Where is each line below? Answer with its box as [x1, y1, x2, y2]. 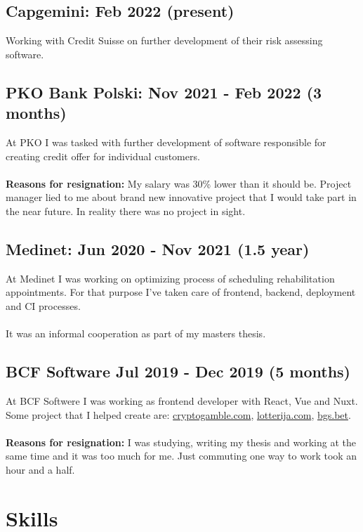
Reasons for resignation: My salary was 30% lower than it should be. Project [6, 176, 352, 190]
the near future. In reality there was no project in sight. [6, 203, 246, 218]
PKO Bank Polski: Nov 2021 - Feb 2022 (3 [6, 81, 322, 103]
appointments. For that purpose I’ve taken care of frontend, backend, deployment [6, 285, 356, 299]
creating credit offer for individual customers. [6, 148, 200, 163]
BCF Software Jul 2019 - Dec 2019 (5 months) [6, 361, 350, 382]
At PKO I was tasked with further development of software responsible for [6, 134, 326, 149]
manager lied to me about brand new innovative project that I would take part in [6, 190, 357, 205]
